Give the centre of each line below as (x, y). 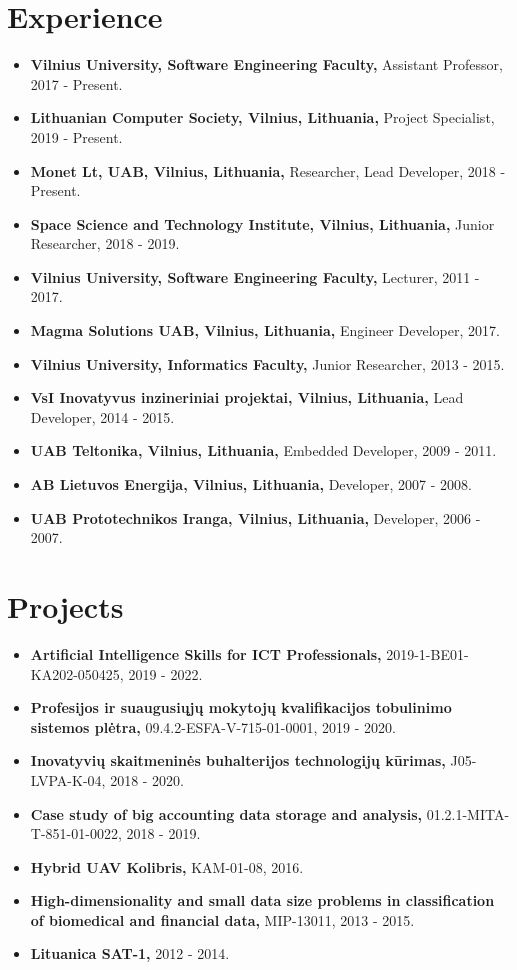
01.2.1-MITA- (468, 813)
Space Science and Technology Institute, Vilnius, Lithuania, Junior (262, 223)
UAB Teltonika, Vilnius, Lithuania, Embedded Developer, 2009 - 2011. (263, 450)
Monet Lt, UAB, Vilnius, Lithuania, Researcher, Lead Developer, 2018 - (268, 170)
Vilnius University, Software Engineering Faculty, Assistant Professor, (266, 64)
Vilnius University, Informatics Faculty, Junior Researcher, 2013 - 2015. (267, 363)
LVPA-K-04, (68, 779)
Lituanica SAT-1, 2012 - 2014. (130, 953)
